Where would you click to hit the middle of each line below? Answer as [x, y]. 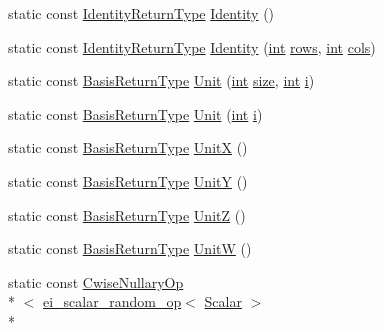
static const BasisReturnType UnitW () [130, 248]
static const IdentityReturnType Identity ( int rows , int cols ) [192, 46]
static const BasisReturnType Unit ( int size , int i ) [161, 80]
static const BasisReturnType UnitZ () [127, 214]
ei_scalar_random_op [112, 301]
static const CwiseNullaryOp [96, 281]
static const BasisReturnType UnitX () [128, 147]
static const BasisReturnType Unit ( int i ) [135, 113]
